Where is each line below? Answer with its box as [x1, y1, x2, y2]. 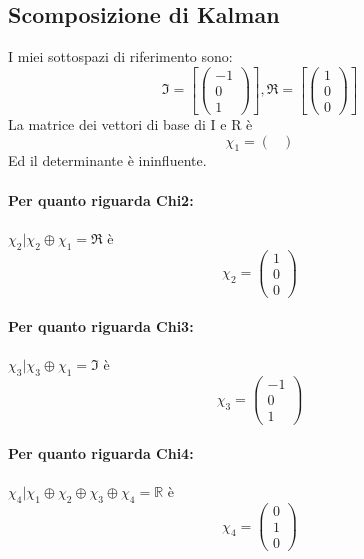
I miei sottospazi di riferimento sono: [8, 46, 233, 67]
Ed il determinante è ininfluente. [8, 150, 207, 171]
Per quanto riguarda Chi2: [8, 189, 194, 210]
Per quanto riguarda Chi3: [8, 316, 194, 337]
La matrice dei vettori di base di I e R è [8, 113, 253, 134]
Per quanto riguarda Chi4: [8, 443, 194, 464]
